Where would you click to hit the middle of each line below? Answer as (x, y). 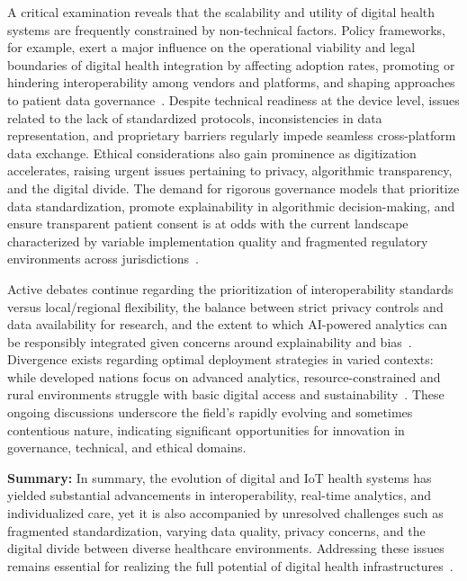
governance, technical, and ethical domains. (127, 447)
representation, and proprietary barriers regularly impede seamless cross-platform (232, 135)
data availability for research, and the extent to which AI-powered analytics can (228, 324)
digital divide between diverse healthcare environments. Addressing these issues (226, 548)
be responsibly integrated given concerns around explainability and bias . (210, 341)
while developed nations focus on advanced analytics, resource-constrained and (224, 376)
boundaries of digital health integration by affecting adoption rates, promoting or (231, 64)
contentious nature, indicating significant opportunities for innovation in (206, 429)
